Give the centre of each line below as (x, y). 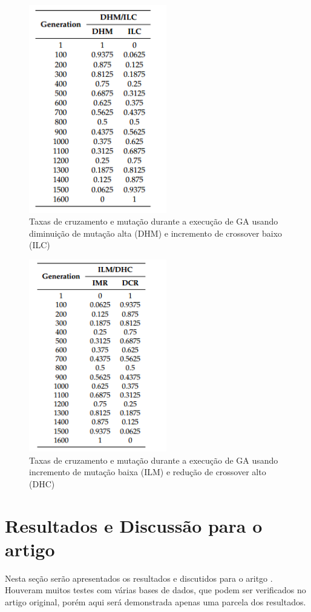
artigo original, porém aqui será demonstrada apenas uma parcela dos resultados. (155, 601)
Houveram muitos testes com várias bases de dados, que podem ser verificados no (155, 590)
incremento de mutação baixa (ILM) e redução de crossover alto (148, 472)
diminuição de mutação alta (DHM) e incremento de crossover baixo (156, 233)
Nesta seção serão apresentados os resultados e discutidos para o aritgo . (139, 578)
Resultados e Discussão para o (134, 525)
